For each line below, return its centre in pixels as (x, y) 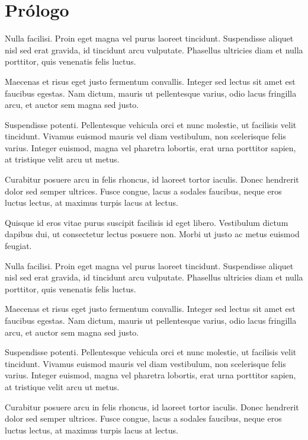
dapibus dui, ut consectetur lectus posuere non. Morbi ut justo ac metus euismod (152, 234)
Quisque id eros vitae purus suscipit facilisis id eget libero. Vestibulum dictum (147, 222)
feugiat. (18, 246)
